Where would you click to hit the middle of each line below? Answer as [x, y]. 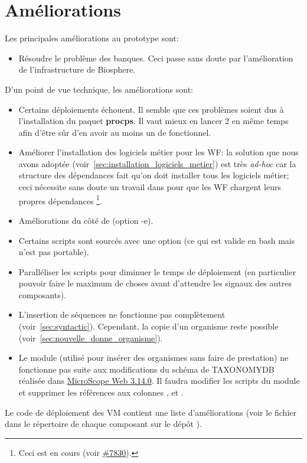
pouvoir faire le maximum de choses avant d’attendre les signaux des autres [155, 283]
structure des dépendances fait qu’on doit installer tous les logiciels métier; [154, 175]
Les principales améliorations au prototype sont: [92, 38]
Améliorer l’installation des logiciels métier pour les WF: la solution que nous [159, 152]
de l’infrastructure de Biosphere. [77, 69]
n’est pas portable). [54, 252]
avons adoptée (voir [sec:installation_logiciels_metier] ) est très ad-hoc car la [157, 163]
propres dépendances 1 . [60, 200]
